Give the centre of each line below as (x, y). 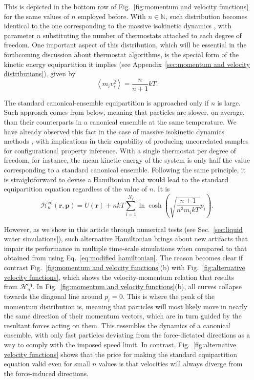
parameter (19, 35)
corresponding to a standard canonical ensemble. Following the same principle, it (125, 169)
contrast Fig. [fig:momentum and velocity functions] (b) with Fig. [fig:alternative (125, 267)
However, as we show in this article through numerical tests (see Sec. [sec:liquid (123, 229)
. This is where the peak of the (169, 296)
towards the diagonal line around (53, 296)
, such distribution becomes (206, 16)
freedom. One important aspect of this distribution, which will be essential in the (125, 45)
